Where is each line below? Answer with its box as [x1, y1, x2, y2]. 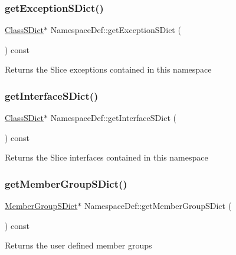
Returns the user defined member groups [5, 239, 152, 251]
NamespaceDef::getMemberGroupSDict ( [84, 200, 232, 212]
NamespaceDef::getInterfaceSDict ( [50, 112, 176, 124]
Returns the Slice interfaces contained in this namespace [5, 151, 208, 164]
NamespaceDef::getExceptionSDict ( [50, 24, 181, 36]
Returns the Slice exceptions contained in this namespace [5, 63, 212, 76]
